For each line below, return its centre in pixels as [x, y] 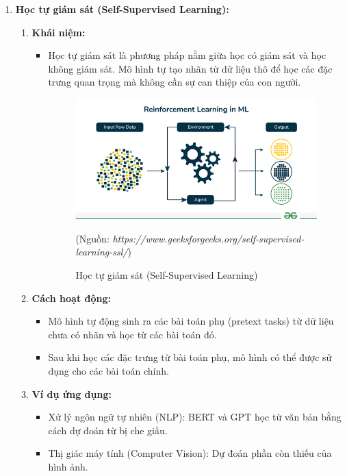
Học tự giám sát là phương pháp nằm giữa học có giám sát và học [187, 55]
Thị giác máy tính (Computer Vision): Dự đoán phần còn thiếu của [190, 453]
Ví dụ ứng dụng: [72, 393]
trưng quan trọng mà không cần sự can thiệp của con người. [175, 82]
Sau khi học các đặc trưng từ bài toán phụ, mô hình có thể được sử [190, 357]
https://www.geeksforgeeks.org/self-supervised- [208, 238]
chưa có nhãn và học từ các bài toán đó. [132, 334]
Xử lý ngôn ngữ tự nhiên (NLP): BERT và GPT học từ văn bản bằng [195, 417]
